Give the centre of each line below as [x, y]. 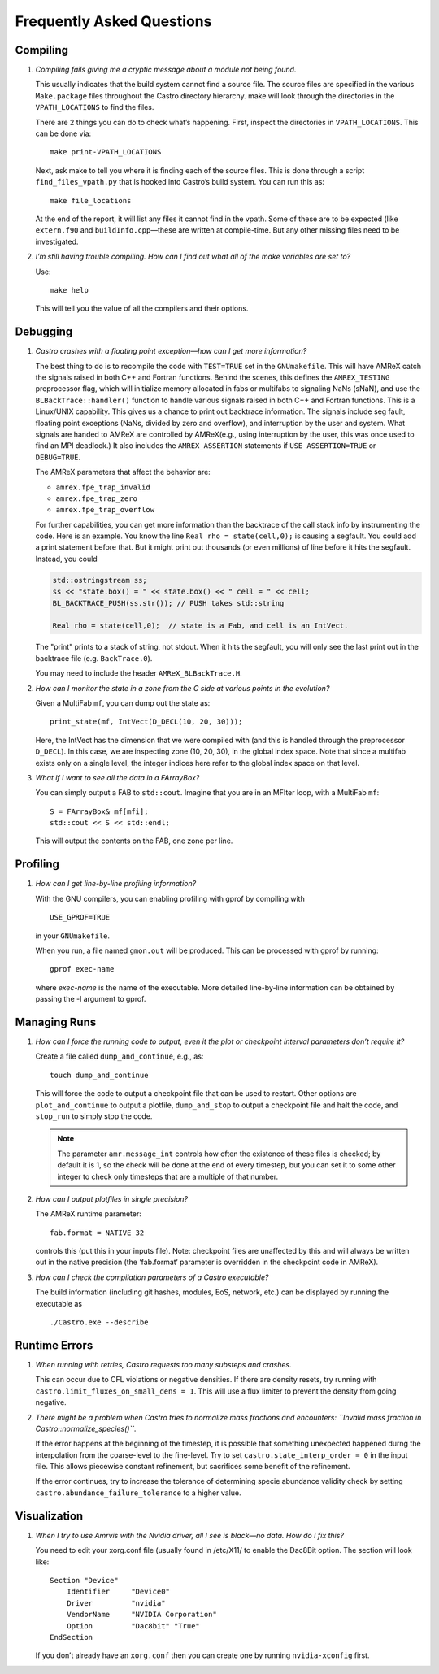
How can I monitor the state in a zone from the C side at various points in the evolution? [183, 688]
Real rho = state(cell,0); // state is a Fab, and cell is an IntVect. [200, 626]
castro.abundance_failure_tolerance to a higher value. [138, 1493]
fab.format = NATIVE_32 [97, 1233]
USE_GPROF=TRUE [80, 917]
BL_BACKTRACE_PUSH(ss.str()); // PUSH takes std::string [168, 603]
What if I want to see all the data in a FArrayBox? [117, 777]
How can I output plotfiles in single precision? [112, 1198]
